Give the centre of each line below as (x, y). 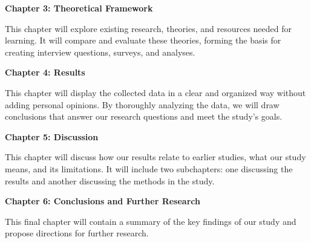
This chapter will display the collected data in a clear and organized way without (155, 92)
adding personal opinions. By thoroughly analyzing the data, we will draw (142, 104)
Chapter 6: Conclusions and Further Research (103, 201)
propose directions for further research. (77, 233)
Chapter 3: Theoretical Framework (79, 8)
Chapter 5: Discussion (52, 136)
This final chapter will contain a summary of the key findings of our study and (151, 221)
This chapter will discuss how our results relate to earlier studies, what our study (155, 157)
